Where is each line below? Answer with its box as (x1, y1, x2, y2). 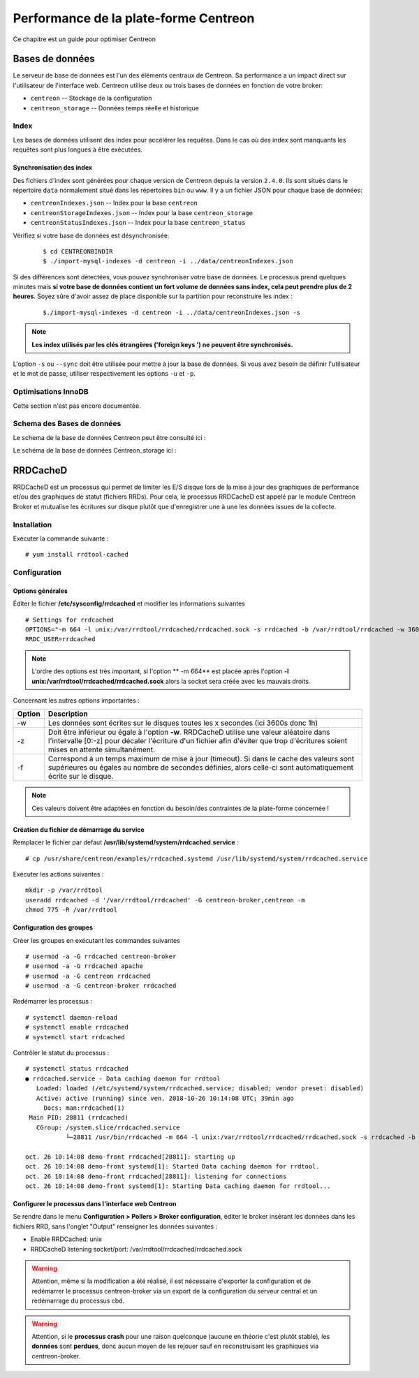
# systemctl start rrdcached (25, 1033, 125, 1041)
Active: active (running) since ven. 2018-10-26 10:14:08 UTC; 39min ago (36, 1094, 295, 1102)
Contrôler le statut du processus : (13, 1048, 110, 1057)
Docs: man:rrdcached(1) (43, 1104, 125, 1112)
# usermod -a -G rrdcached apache (25, 962, 143, 970)
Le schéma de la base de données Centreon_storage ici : (13, 446, 177, 455)
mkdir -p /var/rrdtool (25, 886, 103, 894)
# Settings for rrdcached (25, 615, 115, 624)
